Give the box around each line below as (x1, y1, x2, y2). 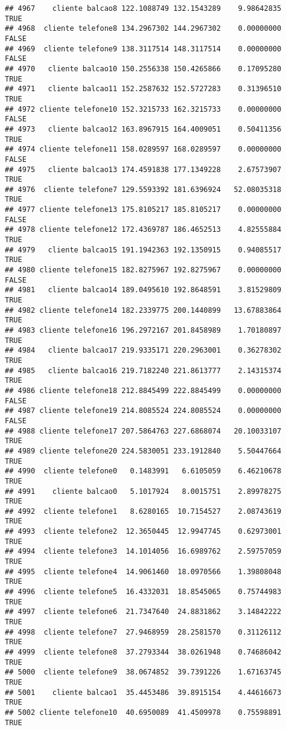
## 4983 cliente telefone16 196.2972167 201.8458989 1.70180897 (5, 326, 282, 335)
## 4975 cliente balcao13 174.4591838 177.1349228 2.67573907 (5, 165, 282, 174)
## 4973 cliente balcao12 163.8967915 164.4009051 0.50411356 (5, 124, 282, 133)
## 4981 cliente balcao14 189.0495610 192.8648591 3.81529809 (5, 286, 282, 295)
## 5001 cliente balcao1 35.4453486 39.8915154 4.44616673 (5, 688, 282, 697)
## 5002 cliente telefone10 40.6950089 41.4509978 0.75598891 (5, 708, 282, 717)
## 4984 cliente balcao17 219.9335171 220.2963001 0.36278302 (5, 346, 282, 355)
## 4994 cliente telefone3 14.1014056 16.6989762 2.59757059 (5, 547, 282, 556)
